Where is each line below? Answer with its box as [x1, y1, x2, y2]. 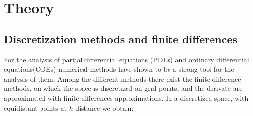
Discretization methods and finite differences [4, 31, 238, 46]
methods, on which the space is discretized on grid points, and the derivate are [4, 83, 243, 93]
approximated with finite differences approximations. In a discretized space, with [4, 92, 249, 103]
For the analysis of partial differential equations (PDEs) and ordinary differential [4, 54, 249, 64]
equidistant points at [4, 102, 67, 113]
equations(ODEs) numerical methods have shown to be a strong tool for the [4, 64, 234, 74]
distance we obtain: [75, 102, 134, 113]
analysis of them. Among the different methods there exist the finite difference [4, 73, 241, 84]
